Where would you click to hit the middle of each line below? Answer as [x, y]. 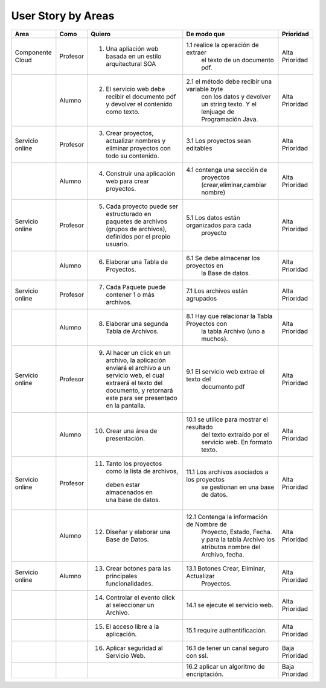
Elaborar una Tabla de [137, 261]
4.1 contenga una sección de [227, 170]
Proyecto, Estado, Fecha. [237, 532]
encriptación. [205, 674]
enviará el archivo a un [138, 368]
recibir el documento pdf [141, 97]
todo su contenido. [133, 156]
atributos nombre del [231, 547]
